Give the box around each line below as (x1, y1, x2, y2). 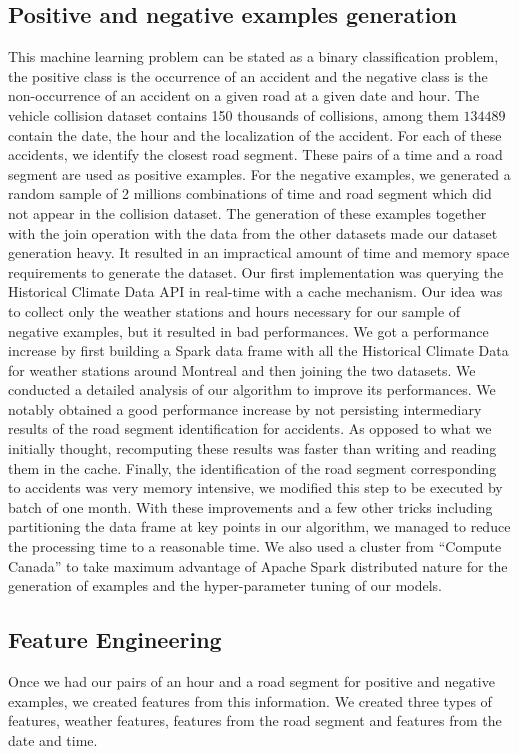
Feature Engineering (8, 624, 222, 655)
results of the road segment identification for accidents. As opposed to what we (8, 418, 492, 439)
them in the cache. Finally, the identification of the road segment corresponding (8, 457, 497, 478)
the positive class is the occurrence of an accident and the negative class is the (8, 65, 488, 86)
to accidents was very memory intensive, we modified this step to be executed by (8, 477, 503, 498)
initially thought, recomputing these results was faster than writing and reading (8, 438, 497, 459)
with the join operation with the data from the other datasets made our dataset (8, 222, 498, 243)
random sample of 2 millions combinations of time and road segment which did (8, 183, 492, 204)
